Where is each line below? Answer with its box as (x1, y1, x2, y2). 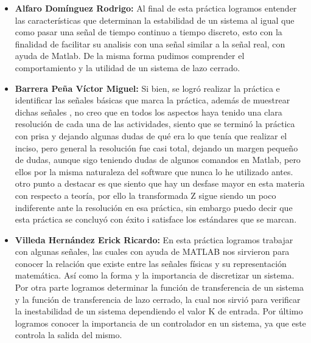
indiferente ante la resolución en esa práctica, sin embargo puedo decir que (15, 201, 293, 213)
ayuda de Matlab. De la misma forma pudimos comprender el (15, 49, 245, 62)
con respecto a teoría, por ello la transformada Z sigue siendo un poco (15, 189, 276, 201)
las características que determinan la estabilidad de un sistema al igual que (15, 13, 295, 26)
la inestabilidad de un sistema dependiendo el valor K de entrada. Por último (15, 305, 303, 317)
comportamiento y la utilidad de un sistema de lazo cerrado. (15, 61, 240, 74)
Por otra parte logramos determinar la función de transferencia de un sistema (15, 281, 304, 294)
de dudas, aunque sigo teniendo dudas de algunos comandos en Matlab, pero (15, 153, 301, 166)
